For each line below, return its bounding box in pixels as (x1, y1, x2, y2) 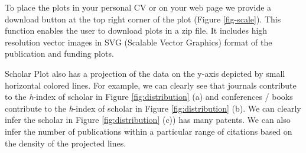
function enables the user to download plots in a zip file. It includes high (5, 24, 268, 37)
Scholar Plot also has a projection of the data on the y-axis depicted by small (5, 67, 285, 79)
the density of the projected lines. (5, 136, 126, 149)
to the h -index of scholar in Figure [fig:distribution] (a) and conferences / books (5, 90, 293, 103)
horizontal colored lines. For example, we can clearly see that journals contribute (5, 79, 297, 91)
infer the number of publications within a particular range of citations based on (5, 125, 292, 137)
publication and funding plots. (5, 47, 114, 60)
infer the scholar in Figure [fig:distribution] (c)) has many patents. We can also (5, 113, 291, 126)
